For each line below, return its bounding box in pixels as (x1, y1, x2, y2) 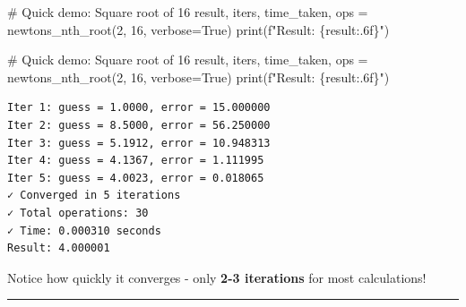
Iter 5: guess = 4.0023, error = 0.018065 (7, 171, 264, 184)
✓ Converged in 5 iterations (7, 189, 181, 202)
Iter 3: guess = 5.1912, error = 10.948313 (7, 136, 271, 149)
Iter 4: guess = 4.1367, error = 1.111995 (7, 154, 264, 167)
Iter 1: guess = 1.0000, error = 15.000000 (7, 101, 271, 115)
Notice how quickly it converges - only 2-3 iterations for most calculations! (7, 268, 427, 286)
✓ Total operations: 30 (7, 206, 149, 219)
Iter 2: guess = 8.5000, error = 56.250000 (7, 118, 271, 132)
